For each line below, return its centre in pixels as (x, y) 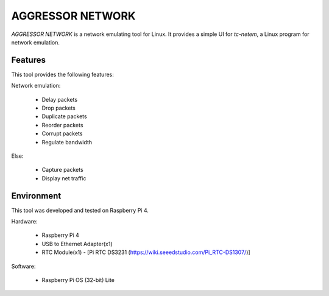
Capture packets (62, 170)
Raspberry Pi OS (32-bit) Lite (78, 280)
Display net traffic (64, 178)
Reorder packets (62, 125)
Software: (23, 266)
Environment (36, 196)
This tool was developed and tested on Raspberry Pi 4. (80, 210)
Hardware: (24, 222)
